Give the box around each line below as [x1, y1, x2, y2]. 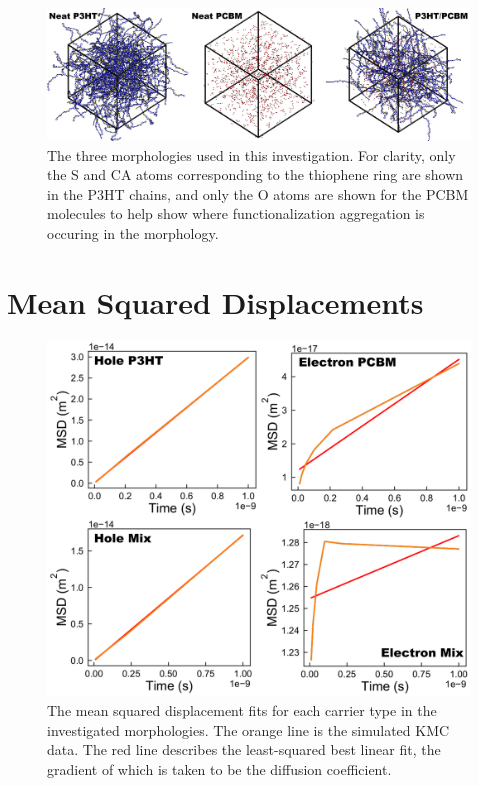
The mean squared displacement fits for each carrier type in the [47, 700, 437, 721]
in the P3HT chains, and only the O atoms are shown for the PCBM [47, 183, 469, 204]
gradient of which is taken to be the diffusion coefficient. [47, 759, 392, 780]
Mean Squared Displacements [7, 281, 424, 322]
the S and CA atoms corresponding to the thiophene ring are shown [47, 164, 464, 185]
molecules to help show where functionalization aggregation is [47, 203, 425, 224]
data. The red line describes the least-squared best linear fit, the [47, 739, 441, 760]
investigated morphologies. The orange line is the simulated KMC [47, 719, 450, 740]
